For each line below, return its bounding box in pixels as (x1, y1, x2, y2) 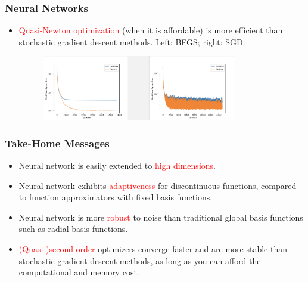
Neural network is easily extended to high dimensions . (18, 159, 216, 171)
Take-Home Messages (5, 135, 110, 150)
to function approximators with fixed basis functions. (18, 191, 213, 203)
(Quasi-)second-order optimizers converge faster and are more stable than (18, 242, 287, 255)
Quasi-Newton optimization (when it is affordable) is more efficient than (18, 24, 283, 36)
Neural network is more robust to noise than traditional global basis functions (18, 210, 303, 223)
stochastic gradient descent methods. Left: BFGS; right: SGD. (18, 35, 245, 48)
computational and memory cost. (18, 266, 139, 278)
